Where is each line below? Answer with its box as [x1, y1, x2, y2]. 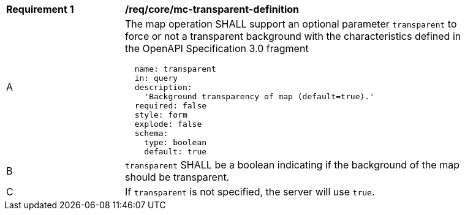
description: [134, 83, 192, 92]
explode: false [134, 119, 202, 129]
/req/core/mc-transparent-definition [125, 3, 300, 15]
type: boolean [144, 138, 207, 147]
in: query [134, 74, 178, 83]
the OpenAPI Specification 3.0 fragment [125, 42, 309, 55]
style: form [134, 110, 187, 119]
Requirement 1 [6, 3, 74, 15]
